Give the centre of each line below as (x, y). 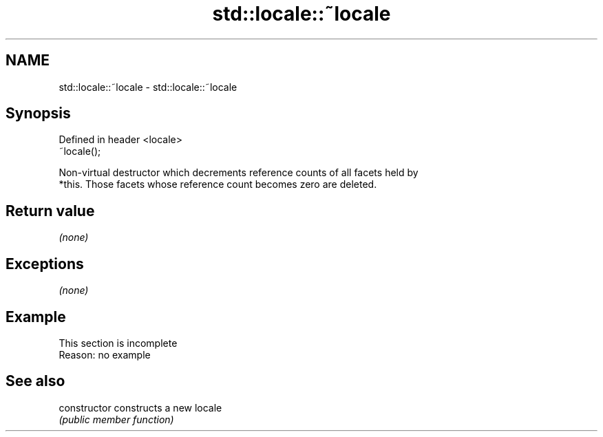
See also (35, 381)
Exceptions (45, 264)
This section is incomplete (118, 343)
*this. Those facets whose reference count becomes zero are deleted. (218, 184)
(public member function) (116, 419)
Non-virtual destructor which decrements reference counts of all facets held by (239, 173)
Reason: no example (105, 354)
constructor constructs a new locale (140, 407)
